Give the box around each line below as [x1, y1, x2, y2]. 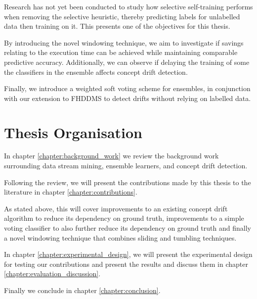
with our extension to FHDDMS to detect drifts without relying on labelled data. [4, 93, 251, 103]
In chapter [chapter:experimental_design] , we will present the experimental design [4, 249, 253, 259]
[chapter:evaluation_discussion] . [4, 268, 101, 279]
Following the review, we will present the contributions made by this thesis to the [4, 177, 251, 187]
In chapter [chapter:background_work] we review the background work [4, 150, 219, 161]
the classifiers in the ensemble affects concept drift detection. [4, 66, 188, 77]
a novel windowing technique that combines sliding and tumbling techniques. [4, 232, 237, 243]
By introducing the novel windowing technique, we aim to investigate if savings [4, 37, 244, 48]
